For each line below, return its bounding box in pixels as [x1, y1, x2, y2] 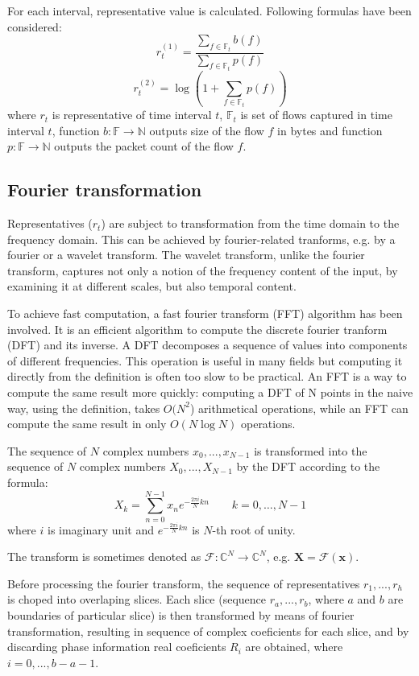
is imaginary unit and [47, 521, 154, 538]
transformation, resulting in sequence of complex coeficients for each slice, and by [7, 622, 409, 639]
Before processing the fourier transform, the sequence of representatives [7, 575, 360, 591]
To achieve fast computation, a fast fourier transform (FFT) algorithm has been [7, 305, 403, 322]
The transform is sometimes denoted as [7, 548, 201, 565]
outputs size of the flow [149, 122, 264, 138]
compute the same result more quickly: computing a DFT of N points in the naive [7, 384, 413, 401]
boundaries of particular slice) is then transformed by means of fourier [7, 607, 355, 624]
